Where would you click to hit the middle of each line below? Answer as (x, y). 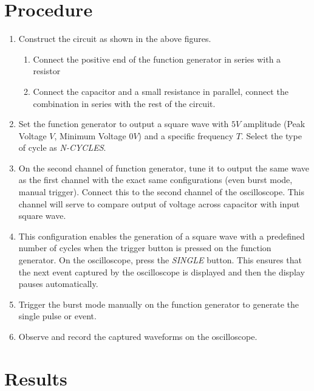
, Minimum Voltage (90, 135)
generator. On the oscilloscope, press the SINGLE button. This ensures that (160, 260)
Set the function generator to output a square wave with (124, 124)
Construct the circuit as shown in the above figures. (115, 39)
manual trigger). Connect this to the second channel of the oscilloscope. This (162, 192)
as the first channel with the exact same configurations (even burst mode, (155, 180)
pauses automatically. (58, 284)
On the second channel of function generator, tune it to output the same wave (164, 168)
